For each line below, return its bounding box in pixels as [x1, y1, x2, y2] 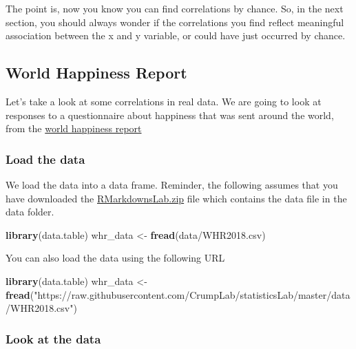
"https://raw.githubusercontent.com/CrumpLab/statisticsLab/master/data [34, 287, 350, 302]
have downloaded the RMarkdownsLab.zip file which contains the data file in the [6, 191, 347, 205]
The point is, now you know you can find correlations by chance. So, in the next [6, 1, 344, 15]
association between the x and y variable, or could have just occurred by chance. [6, 28, 346, 43]
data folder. [6, 204, 54, 219]
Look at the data [6, 330, 101, 347]
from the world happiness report [6, 121, 142, 136]
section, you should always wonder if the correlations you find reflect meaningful [6, 14, 344, 29]
